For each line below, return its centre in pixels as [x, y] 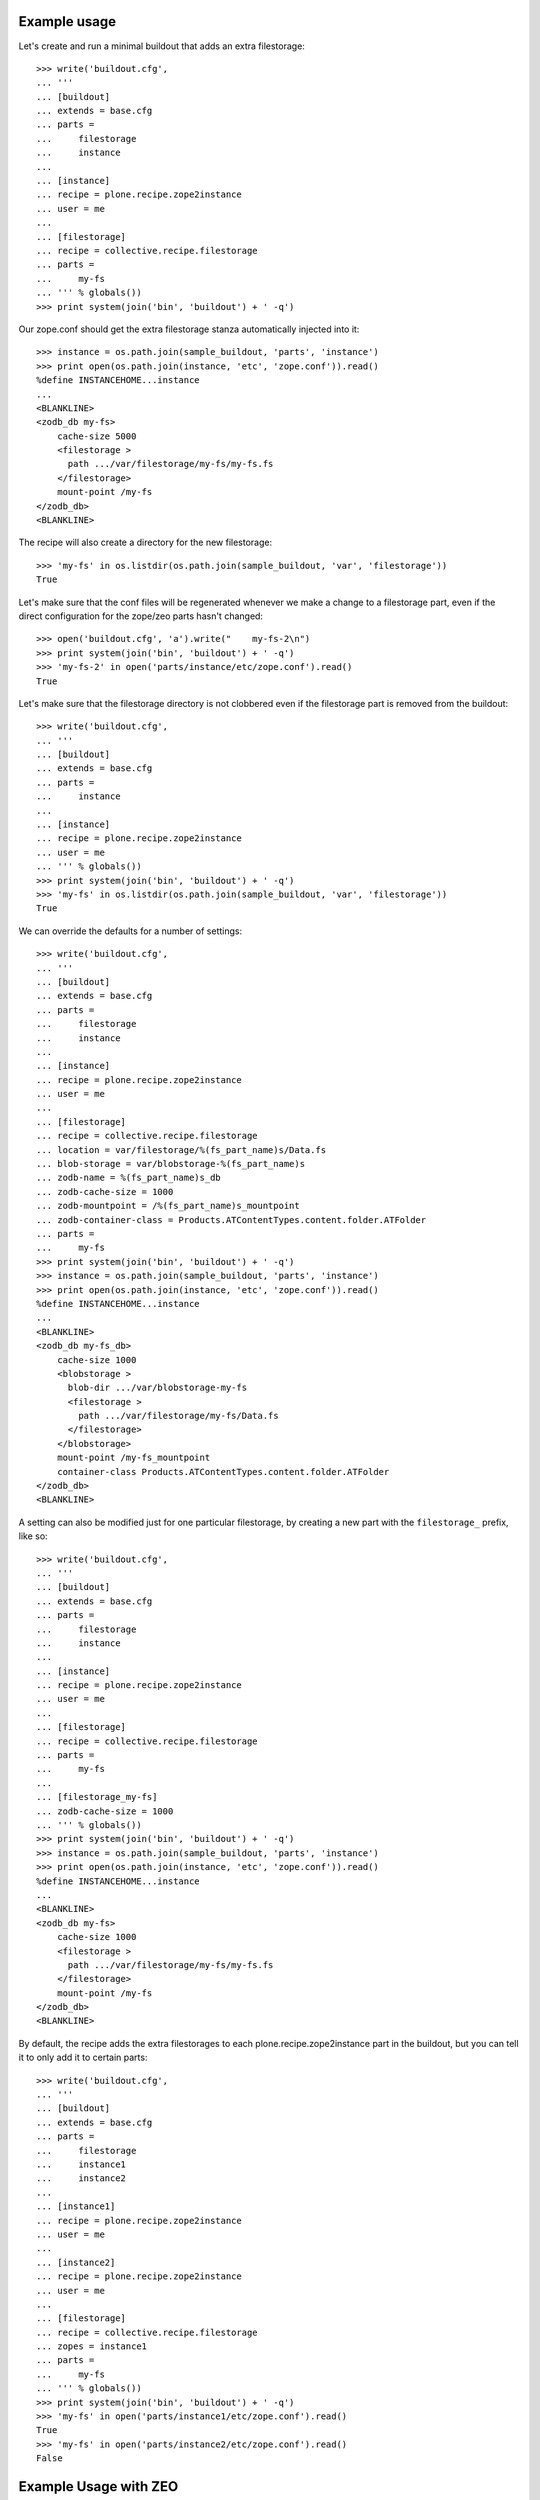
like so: [33, 1536]
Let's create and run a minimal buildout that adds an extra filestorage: [161, 46]
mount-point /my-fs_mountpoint [133, 1458]
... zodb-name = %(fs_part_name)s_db [129, 1178]
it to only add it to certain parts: [83, 2057]
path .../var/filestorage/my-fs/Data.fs [178, 1416]
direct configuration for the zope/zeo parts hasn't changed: [141, 616]
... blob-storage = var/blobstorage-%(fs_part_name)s [170, 1164]
